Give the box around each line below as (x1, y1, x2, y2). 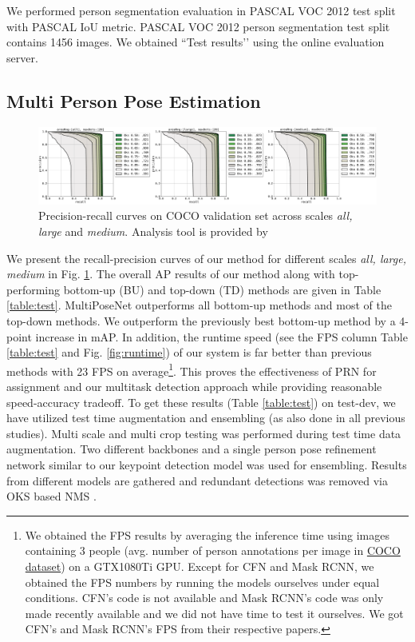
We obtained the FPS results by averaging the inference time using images (25, 526, 389, 543)
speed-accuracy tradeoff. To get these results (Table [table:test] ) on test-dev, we (6, 393, 396, 410)
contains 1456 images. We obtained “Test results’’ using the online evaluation (6, 34, 385, 50)
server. (6, 49, 38, 66)
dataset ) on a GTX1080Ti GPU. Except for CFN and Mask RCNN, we (25, 558, 374, 574)
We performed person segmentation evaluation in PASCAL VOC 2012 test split (6, 2, 396, 18)
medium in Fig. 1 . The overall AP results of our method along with (6, 265, 335, 282)
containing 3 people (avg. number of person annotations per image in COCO (25, 542, 401, 559)
